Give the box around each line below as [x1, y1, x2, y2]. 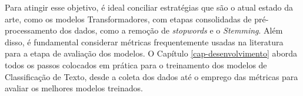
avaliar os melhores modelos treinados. [5, 82, 143, 94]
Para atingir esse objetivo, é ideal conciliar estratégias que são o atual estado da [5, 1, 293, 13]
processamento [5, 24, 57, 37]
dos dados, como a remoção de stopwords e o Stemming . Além [59, 24, 283, 37]
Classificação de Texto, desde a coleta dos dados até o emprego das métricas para [5, 70, 298, 82]
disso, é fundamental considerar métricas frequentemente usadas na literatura [5, 35, 284, 48]
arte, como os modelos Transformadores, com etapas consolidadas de [5, 12, 252, 25]
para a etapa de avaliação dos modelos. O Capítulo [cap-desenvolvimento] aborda [5, 47, 297, 59]
